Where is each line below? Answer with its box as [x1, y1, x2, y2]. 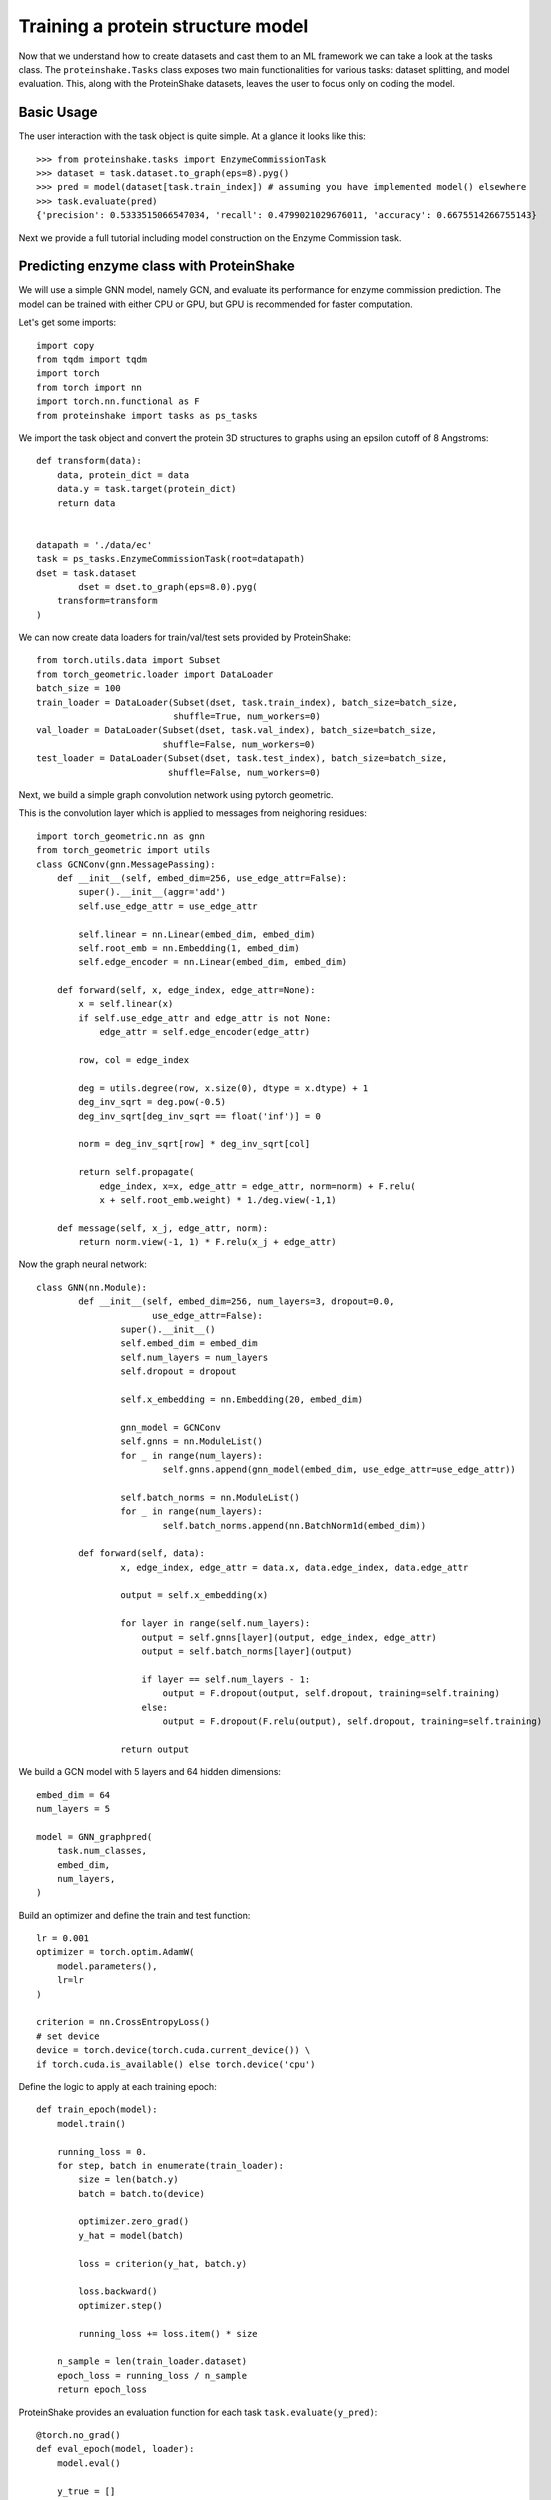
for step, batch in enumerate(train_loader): [56, 2160, 285, 2171]
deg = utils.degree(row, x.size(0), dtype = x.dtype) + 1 [78, 1082, 369, 1094]
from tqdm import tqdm [36, 354, 148, 365]
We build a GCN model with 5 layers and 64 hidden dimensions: [18, 1766, 282, 1778]
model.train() [56, 2118, 127, 2129]
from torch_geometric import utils [36, 845, 211, 856]
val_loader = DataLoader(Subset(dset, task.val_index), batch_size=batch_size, [36, 725, 437, 736]
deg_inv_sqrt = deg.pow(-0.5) [78, 1096, 227, 1108]
